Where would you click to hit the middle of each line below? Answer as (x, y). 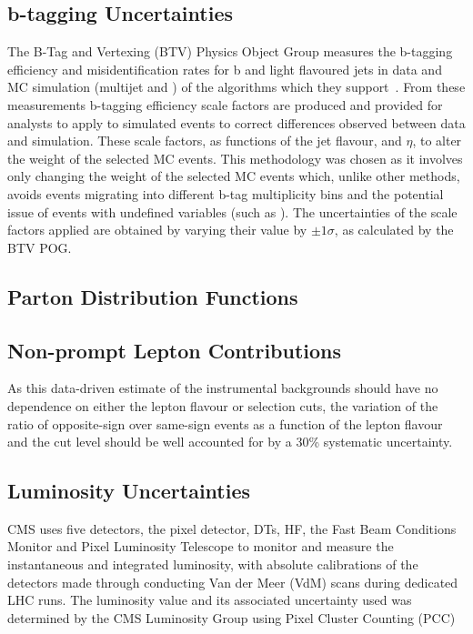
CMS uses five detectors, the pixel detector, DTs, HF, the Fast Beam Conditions (232, 528)
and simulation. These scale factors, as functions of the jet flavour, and (205, 141)
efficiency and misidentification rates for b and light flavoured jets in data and (225, 69)
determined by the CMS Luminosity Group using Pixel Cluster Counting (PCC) (231, 617)
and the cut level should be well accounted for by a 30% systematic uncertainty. (230, 442)
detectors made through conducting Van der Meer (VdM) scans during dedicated (233, 582)
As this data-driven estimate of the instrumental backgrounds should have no (223, 388)
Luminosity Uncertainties (129, 491)
